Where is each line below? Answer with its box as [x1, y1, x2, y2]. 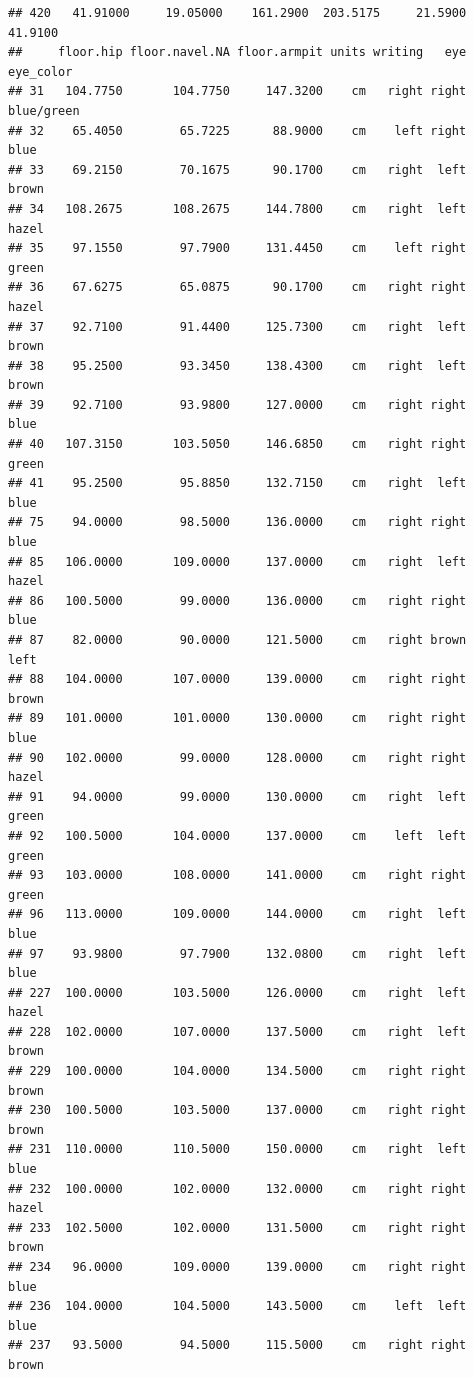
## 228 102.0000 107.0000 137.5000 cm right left [8, 1024, 467, 1039]
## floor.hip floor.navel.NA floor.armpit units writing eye [8, 45, 467, 60]
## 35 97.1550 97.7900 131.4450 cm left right [8, 241, 467, 256]
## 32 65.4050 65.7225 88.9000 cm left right [8, 123, 467, 138]
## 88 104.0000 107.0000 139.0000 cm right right [8, 672, 467, 687]
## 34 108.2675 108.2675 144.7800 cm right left [8, 201, 467, 216]
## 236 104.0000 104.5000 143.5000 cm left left [8, 1299, 467, 1314]
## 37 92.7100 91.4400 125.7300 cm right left [8, 319, 467, 334]
